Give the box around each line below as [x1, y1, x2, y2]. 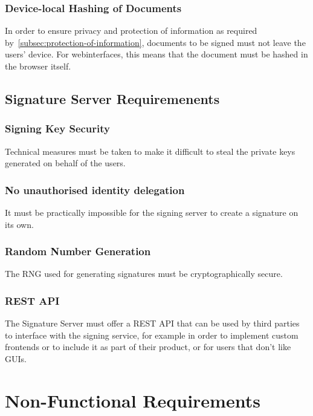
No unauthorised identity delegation [5, 182, 185, 197]
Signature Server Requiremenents [5, 89, 220, 108]
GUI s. [5, 353, 27, 365]
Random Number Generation [5, 244, 151, 259]
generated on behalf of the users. [5, 157, 126, 169]
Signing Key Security [5, 121, 111, 136]
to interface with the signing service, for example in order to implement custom [5, 328, 298, 341]
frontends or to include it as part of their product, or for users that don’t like [5, 340, 291, 353]
